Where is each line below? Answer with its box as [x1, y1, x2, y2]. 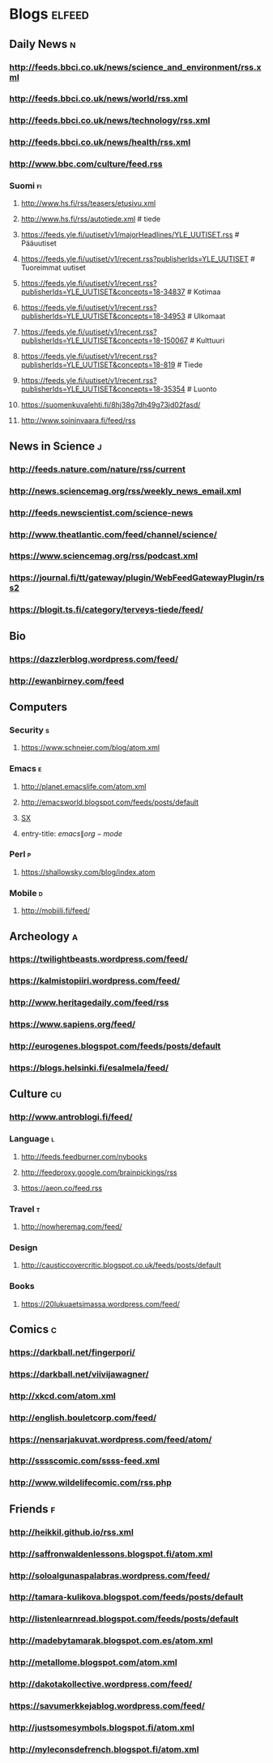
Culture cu [9, 1087, 62, 1101]
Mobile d [9, 887, 44, 899]
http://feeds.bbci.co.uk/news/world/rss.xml [9, 93, 189, 105]
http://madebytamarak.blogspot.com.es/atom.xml [9, 1635, 213, 1646]
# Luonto [186, 384, 217, 394]
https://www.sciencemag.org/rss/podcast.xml [9, 550, 198, 561]
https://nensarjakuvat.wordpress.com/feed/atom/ [9, 1433, 212, 1445]
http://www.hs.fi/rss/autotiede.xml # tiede [20, 214, 161, 224]
